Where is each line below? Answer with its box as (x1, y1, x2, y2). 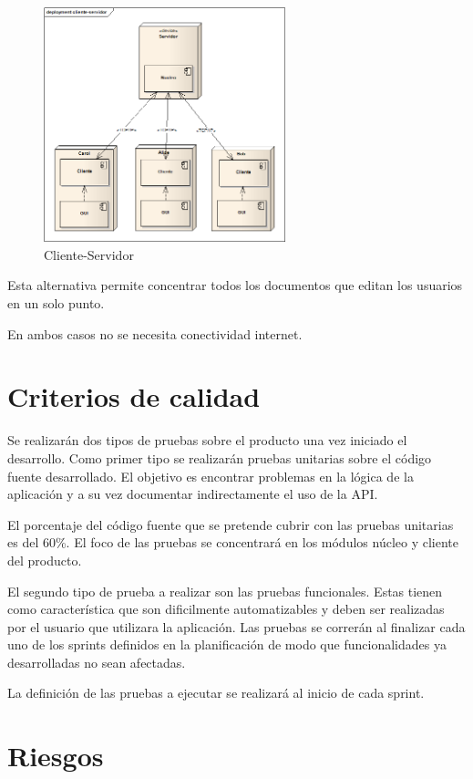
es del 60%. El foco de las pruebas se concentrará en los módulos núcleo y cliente (7, 533, 458, 552)
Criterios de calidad (7, 378, 261, 415)
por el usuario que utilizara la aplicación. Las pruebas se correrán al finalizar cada (7, 617, 466, 636)
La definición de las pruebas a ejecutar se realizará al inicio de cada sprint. (7, 683, 425, 702)
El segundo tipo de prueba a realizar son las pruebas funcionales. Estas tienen (7, 581, 443, 600)
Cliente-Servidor (44, 244, 134, 264)
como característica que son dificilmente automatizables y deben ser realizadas (7, 599, 445, 618)
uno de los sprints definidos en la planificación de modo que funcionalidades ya (7, 635, 447, 654)
